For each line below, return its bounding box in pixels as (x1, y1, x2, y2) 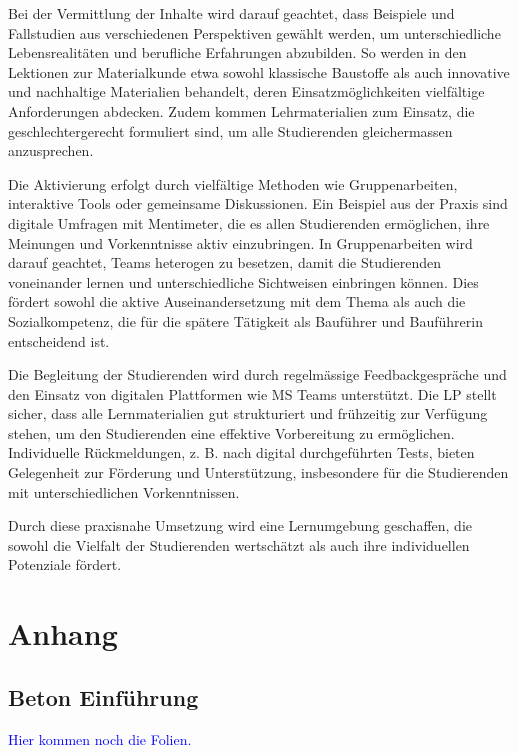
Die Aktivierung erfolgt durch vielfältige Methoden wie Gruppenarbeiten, (8, 173, 458, 194)
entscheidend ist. (8, 330, 110, 351)
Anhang (8, 613, 118, 654)
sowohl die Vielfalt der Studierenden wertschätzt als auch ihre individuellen (8, 534, 470, 555)
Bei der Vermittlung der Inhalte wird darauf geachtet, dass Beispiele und (8, 3, 455, 23)
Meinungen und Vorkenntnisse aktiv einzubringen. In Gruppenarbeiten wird (8, 232, 473, 253)
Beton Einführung (8, 681, 199, 712)
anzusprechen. (8, 140, 94, 161)
